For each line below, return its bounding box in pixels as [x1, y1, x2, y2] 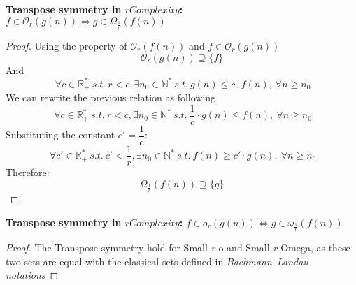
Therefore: [6, 164, 50, 179]
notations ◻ [6, 268, 59, 282]
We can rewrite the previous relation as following [6, 90, 216, 105]
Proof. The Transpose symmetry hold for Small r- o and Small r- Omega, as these [6, 240, 350, 254]
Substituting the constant [6, 127, 115, 142]
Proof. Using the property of [6, 38, 127, 53]
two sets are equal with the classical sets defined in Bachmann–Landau [6, 254, 308, 268]
